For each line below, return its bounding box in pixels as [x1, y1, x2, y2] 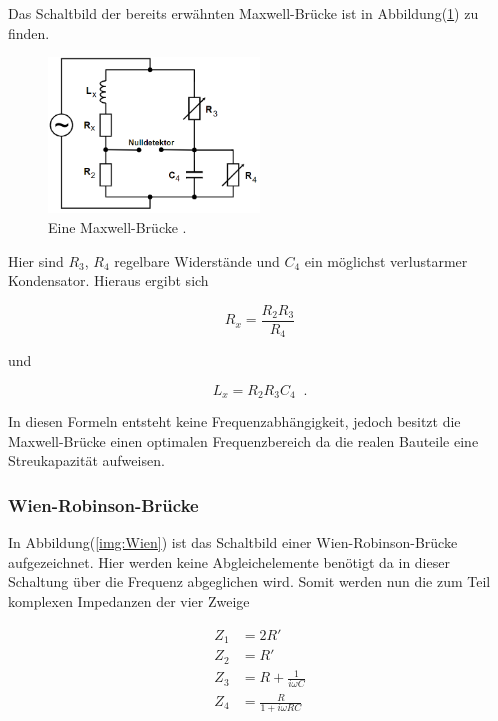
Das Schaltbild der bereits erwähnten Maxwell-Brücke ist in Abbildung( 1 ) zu [8, 3, 479, 23]
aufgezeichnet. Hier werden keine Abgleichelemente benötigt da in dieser [8, 551, 450, 572]
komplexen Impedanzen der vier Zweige [8, 591, 250, 612]
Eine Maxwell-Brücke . [48, 216, 187, 237]
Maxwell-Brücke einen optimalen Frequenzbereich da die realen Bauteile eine [8, 430, 479, 451]
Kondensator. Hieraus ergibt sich [8, 270, 209, 291]
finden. [8, 22, 50, 43]
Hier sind [8, 250, 64, 271]
